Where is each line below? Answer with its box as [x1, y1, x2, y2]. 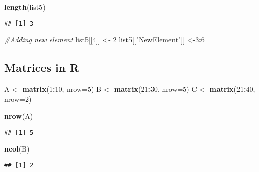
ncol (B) [4, 143, 30, 154]
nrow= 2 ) [4, 93, 32, 104]
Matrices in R [4, 59, 79, 75]
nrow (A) [4, 111, 33, 121]
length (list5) [4, 2, 46, 12]
